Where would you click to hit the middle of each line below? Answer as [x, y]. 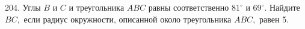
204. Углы [23, 7]
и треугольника [97, 7]
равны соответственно [189, 7]
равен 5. [274, 19]
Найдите [285, 7]
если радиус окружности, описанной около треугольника [128, 19]
